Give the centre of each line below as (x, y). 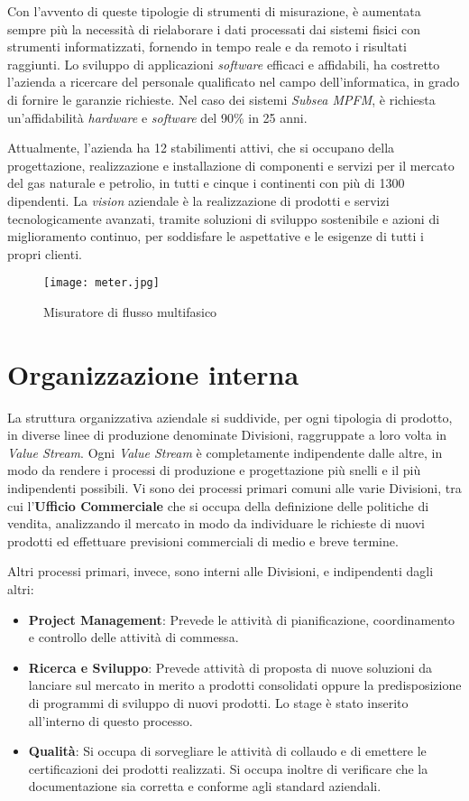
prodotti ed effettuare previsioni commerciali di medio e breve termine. (203, 540)
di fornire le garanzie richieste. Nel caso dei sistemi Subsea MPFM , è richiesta (221, 99)
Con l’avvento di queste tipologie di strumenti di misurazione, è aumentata (214, 11)
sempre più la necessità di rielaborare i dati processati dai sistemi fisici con (214, 28)
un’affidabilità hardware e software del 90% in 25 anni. (157, 117)
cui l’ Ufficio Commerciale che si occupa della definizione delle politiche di (218, 505)
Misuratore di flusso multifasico (130, 311)
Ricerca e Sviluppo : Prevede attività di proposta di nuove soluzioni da (230, 667)
